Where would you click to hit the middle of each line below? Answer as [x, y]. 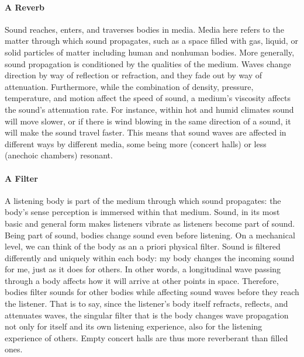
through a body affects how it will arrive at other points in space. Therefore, [142, 280]
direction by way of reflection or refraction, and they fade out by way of [134, 75]
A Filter [21, 178]
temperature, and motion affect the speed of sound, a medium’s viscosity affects [148, 98]
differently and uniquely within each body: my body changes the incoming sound [150, 257]
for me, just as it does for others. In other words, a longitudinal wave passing [143, 269]
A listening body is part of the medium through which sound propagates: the [143, 200]
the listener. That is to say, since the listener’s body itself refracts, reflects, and [146, 304]
